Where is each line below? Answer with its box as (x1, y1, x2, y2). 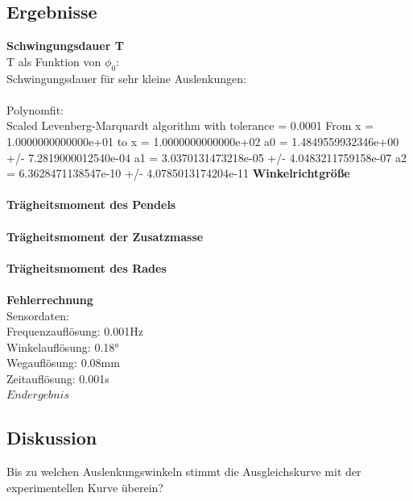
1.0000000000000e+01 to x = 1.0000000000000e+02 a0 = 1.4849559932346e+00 (6, 132, 399, 149)
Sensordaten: (6, 307, 69, 324)
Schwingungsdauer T (6, 37, 124, 54)
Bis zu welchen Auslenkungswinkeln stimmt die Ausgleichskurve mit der (6, 463, 361, 480)
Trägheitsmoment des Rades (6, 259, 167, 276)
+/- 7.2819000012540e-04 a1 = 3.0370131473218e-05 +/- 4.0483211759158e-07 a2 (6, 148, 407, 165)
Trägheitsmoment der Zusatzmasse (6, 228, 204, 244)
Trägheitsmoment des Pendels (6, 196, 176, 213)
